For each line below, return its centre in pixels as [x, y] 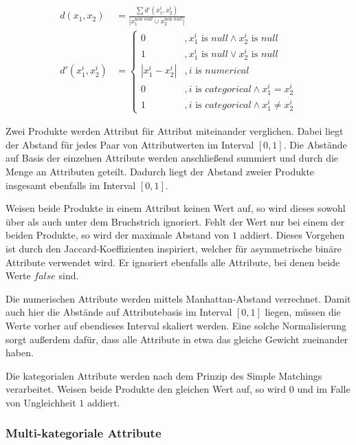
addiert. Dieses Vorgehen [292, 235]
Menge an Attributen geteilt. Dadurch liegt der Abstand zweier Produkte [160, 172]
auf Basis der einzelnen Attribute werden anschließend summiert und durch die [172, 158]
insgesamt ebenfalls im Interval [71, 185]
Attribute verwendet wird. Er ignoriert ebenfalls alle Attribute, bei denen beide [173, 262]
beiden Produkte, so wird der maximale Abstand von [118, 235]
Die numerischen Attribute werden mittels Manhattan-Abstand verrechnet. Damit [178, 298]
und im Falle [324, 389]
